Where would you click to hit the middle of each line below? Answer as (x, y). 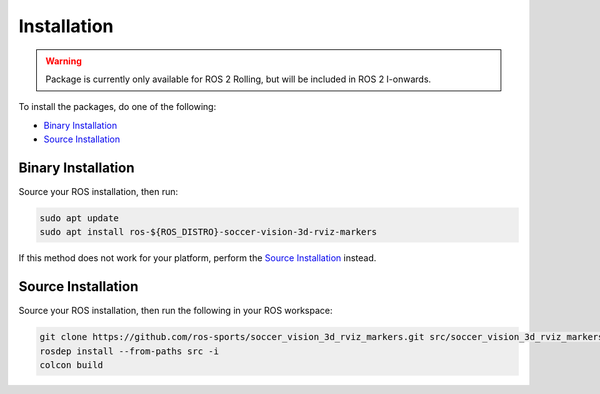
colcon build (71, 365)
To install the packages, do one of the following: (117, 107)
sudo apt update (79, 218)
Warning (63, 61)
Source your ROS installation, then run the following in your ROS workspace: (176, 311)
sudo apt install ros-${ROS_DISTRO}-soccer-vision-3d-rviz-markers (208, 232)
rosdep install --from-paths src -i (129, 351)
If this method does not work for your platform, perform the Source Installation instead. (197, 258)
